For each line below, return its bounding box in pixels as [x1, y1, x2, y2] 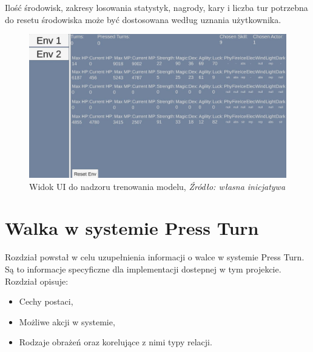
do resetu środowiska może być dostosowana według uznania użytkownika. [5, 13, 281, 25]
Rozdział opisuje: [5, 274, 69, 287]
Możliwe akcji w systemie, [19, 315, 115, 328]
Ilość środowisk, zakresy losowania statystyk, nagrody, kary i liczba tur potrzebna [5, 1, 308, 13]
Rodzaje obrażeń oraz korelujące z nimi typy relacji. [19, 336, 212, 348]
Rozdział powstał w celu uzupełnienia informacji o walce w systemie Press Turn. [5, 251, 305, 263]
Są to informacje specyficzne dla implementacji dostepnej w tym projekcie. [5, 262, 281, 275]
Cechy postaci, [19, 295, 73, 308]
